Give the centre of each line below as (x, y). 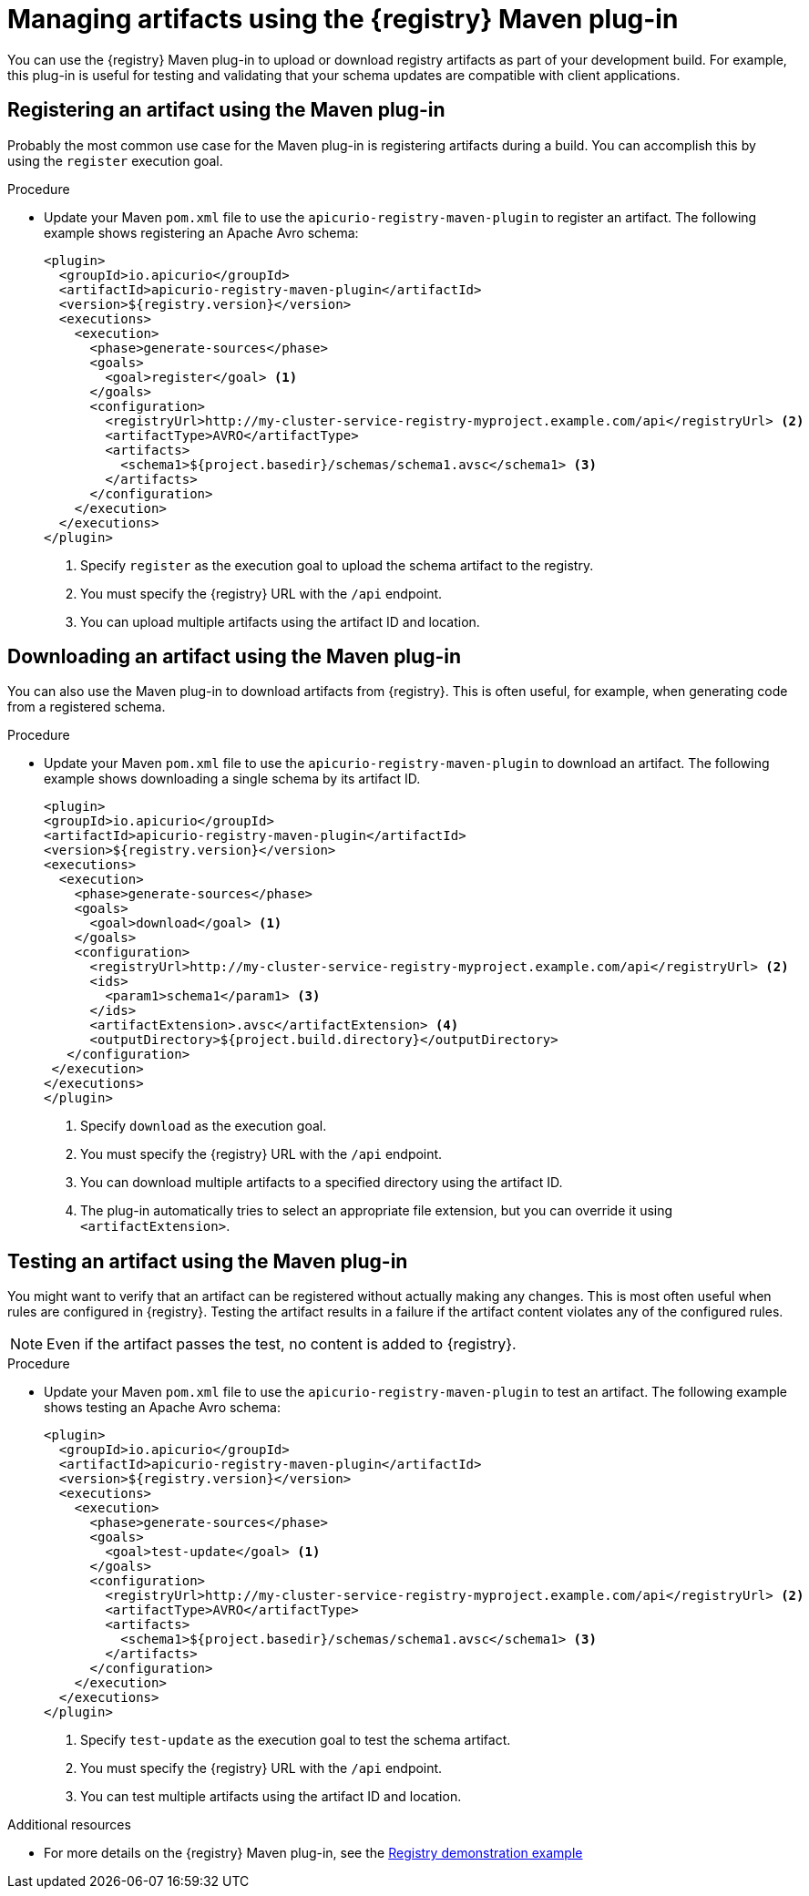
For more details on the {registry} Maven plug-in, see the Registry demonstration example (313, 1853)
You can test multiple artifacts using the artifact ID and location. (271, 1797)
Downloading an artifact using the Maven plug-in (234, 657)
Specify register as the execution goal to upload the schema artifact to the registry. (337, 565)
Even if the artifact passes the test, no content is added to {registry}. (282, 1344)
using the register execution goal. (115, 160)
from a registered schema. (87, 707)
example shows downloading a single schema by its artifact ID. (232, 779)
